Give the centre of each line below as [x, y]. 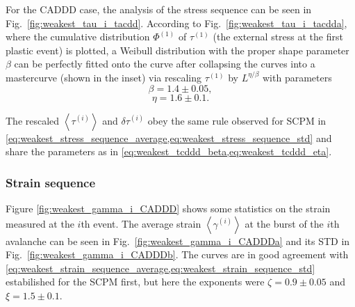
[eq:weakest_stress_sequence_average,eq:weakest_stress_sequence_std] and [169, 137]
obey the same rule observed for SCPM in [237, 120]
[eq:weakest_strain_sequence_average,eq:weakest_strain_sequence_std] [160, 268]
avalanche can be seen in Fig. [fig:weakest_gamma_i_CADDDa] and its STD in [178, 241]
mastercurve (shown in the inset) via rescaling [104, 77]
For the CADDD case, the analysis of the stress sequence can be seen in [159, 9]
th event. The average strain [141, 223]
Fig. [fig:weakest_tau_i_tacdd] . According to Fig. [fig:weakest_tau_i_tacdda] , [176, 23]
